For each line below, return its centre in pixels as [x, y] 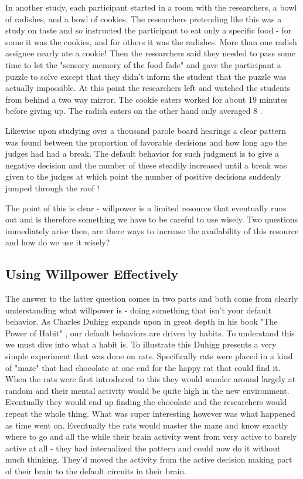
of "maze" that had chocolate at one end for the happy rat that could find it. [143, 367]
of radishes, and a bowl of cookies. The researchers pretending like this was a [144, 18]
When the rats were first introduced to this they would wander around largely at [151, 379]
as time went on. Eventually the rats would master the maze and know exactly [147, 425]
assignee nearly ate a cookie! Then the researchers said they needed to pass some [150, 53]
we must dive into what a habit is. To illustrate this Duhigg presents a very [141, 344]
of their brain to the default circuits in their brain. [96, 470]
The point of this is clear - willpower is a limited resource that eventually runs [146, 208]
